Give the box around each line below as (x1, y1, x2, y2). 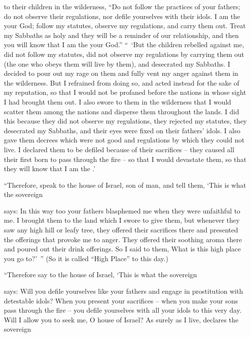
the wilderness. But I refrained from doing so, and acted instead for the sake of (4, 77, 239, 88)
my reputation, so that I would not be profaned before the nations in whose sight (4, 87, 246, 97)
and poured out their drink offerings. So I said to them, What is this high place (4, 244, 241, 254)
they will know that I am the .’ (4, 163, 95, 174)
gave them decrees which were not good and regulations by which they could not (4, 135, 245, 145)
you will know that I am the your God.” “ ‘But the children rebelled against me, (4, 39, 244, 50)
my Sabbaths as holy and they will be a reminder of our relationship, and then (4, 30, 239, 40)
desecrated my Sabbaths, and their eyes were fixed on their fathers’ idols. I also (4, 125, 240, 135)
